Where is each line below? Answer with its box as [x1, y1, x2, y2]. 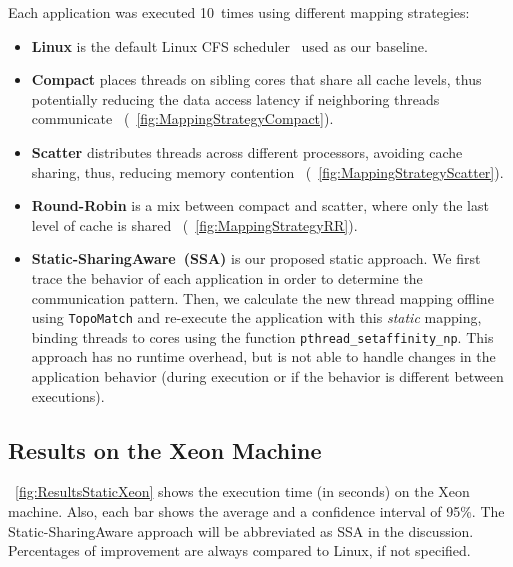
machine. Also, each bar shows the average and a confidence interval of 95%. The [8, 501, 505, 522]
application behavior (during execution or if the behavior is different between [31, 366, 504, 387]
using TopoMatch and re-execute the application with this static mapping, [31, 307, 482, 328]
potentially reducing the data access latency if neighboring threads [31, 88, 440, 109]
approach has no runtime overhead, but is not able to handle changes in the [31, 346, 496, 367]
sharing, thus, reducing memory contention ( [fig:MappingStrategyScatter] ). [31, 161, 504, 182]
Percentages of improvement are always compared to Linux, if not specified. [8, 540, 471, 561]
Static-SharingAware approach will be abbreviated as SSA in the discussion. [8, 520, 474, 541]
